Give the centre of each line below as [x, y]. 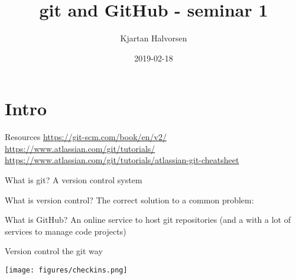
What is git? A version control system [74, 180]
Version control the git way [54, 251]
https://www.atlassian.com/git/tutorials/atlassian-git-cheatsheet [122, 160]
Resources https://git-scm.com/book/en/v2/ [86, 137]
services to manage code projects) [66, 231]
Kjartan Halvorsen [154, 38]
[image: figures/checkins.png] [66, 270]
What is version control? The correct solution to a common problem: [129, 199]
